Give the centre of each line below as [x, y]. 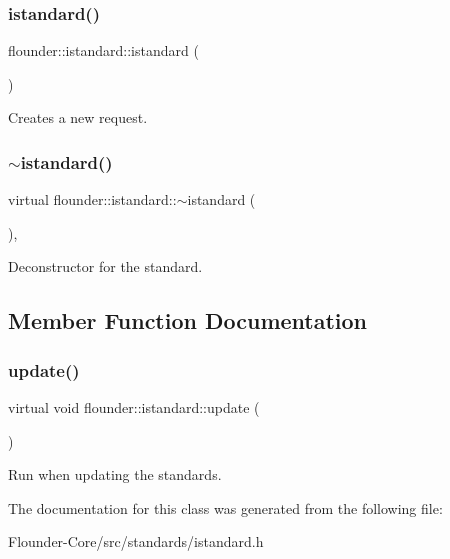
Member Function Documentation [188, 320]
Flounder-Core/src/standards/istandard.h [136, 541]
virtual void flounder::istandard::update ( [134, 407]
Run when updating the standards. [115, 474]
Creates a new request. [78, 117]
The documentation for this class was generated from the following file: [225, 507]
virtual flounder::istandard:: [92, 199]
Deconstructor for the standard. [105, 266]
